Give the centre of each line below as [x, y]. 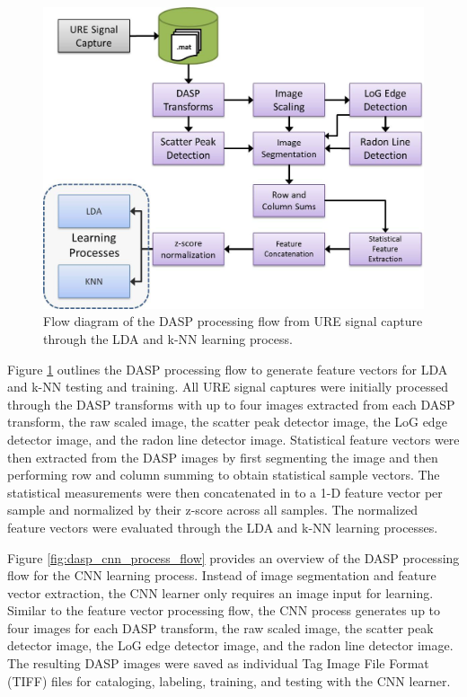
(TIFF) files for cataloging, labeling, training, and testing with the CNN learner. [229, 680]
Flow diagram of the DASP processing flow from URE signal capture [233, 321]
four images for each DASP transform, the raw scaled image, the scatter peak [220, 627]
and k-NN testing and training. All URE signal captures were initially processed [228, 387]
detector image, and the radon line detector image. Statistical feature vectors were [233, 439]
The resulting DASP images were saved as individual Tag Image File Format [218, 663]
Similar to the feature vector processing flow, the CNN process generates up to [224, 610]
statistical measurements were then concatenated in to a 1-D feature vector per [225, 492]
